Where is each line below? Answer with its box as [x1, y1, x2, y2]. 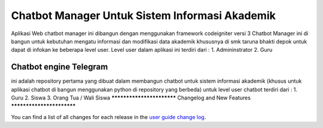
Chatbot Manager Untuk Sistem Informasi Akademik [11, 9, 276, 22]
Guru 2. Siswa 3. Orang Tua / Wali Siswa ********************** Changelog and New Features [11, 94, 251, 101]
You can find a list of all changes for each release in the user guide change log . [11, 113, 206, 120]
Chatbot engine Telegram [11, 62, 108, 72]
